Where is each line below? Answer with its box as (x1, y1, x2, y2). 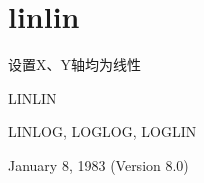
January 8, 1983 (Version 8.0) (8, 154, 189, 175)
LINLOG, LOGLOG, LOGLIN (8, 121, 197, 142)
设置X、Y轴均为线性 (8, 54, 141, 75)
